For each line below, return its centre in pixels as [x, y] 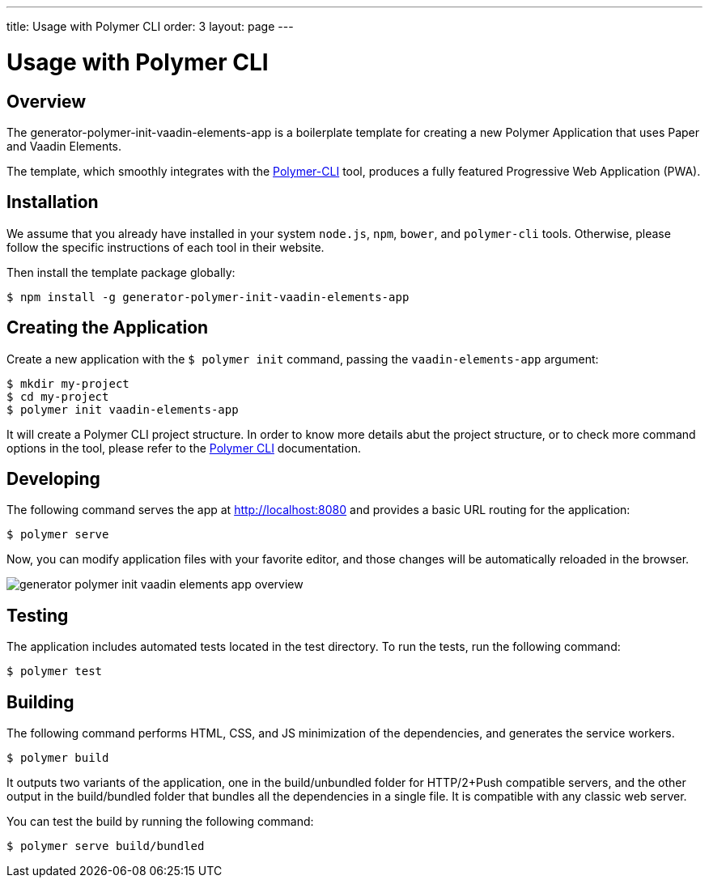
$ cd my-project [58, 396]
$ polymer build [58, 758]
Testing [38, 615]
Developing [53, 479]
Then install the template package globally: [121, 272]
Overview [47, 101]
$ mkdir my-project [68, 383]
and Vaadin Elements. [64, 146]
